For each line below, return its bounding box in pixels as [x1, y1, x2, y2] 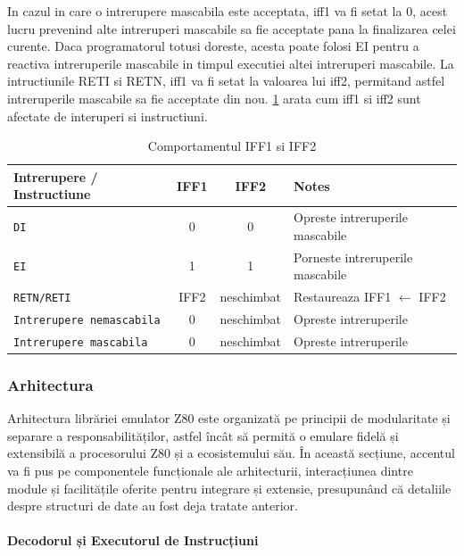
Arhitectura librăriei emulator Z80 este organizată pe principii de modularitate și [7, 409, 451, 427]
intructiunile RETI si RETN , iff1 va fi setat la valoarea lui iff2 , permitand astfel [7, 71, 445, 90]
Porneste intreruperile [294, 247, 413, 266]
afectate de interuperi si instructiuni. [7, 106, 208, 125]
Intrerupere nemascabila [13, 313, 161, 327]
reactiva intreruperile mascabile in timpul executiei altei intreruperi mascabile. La [7, 54, 454, 72]
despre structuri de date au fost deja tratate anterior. [7, 496, 298, 515]
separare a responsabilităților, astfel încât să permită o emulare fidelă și [7, 426, 399, 444]
